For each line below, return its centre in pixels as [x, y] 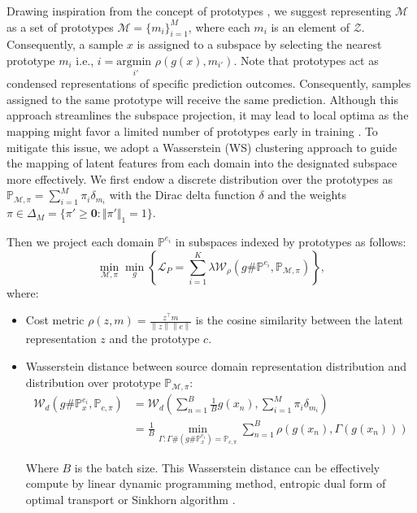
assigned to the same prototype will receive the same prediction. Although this [202, 99]
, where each [219, 26]
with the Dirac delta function [182, 195]
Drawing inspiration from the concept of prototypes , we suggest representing [199, 11]
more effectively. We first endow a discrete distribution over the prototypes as [200, 178]
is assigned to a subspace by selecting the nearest [259, 44]
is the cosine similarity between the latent [300, 320]
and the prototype [154, 339]
